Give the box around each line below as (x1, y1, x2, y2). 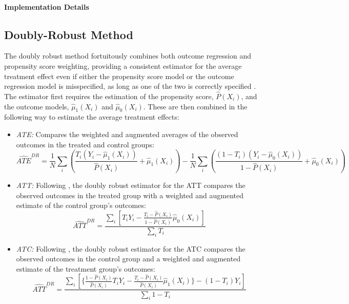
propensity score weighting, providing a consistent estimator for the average (4, 60, 242, 71)
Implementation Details (4, 1, 89, 12)
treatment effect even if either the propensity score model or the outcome (4, 70, 234, 81)
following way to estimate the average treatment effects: (4, 111, 179, 122)
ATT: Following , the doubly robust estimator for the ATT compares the (16, 180, 245, 191)
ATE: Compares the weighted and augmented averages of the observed (16, 128, 238, 139)
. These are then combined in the (143, 101, 248, 111)
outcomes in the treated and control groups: (16, 139, 154, 149)
